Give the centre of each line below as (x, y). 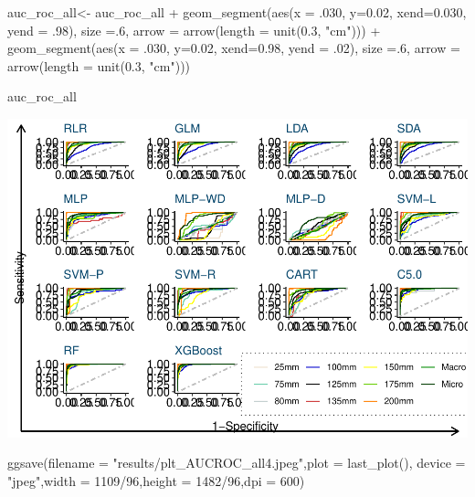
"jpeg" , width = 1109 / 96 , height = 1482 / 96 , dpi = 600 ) (156, 481)
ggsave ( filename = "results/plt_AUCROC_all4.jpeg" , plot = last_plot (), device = (237, 463)
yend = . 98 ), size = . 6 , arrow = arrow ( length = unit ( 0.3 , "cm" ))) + (194, 30)
